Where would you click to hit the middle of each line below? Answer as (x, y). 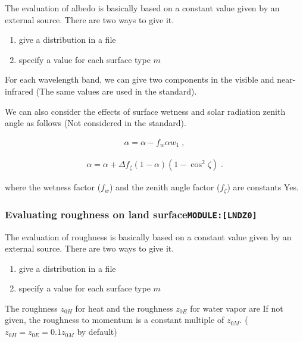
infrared (19, 91)
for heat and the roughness (124, 308)
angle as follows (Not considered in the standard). (96, 123)
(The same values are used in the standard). (116, 91)
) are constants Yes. (263, 187)
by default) (97, 332)
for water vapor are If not (237, 308)
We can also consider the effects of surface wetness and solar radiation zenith (145, 111)
